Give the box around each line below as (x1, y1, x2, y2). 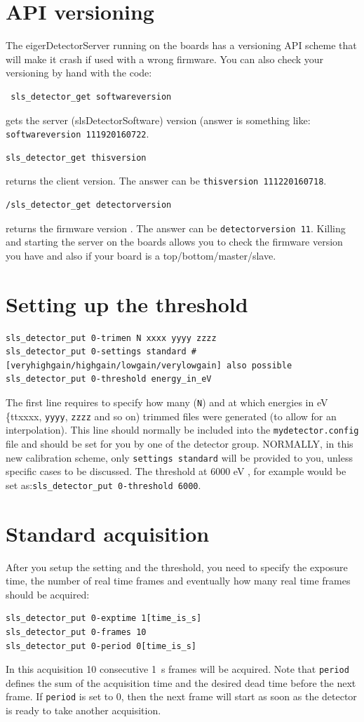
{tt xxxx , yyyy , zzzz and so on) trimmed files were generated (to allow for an (6, 408, 337, 423)
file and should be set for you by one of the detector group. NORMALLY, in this (6, 436, 353, 450)
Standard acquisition (6, 519, 210, 547)
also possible (226, 360, 292, 370)
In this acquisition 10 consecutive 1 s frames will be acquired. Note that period (6, 662, 349, 676)
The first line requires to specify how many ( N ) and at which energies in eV (6, 394, 328, 409)
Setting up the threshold (6, 289, 248, 318)
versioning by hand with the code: (6, 65, 152, 80)
